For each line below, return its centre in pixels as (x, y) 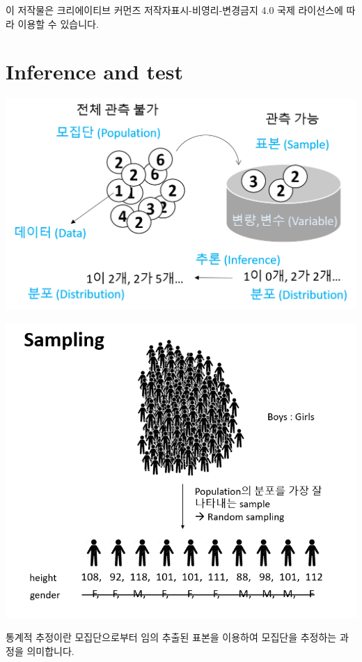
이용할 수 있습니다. (58, 23)
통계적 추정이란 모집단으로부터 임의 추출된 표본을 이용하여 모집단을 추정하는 (171, 637)
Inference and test (95, 71)
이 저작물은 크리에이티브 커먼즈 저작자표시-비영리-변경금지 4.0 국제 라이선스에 (174, 10)
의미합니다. (50, 651)
